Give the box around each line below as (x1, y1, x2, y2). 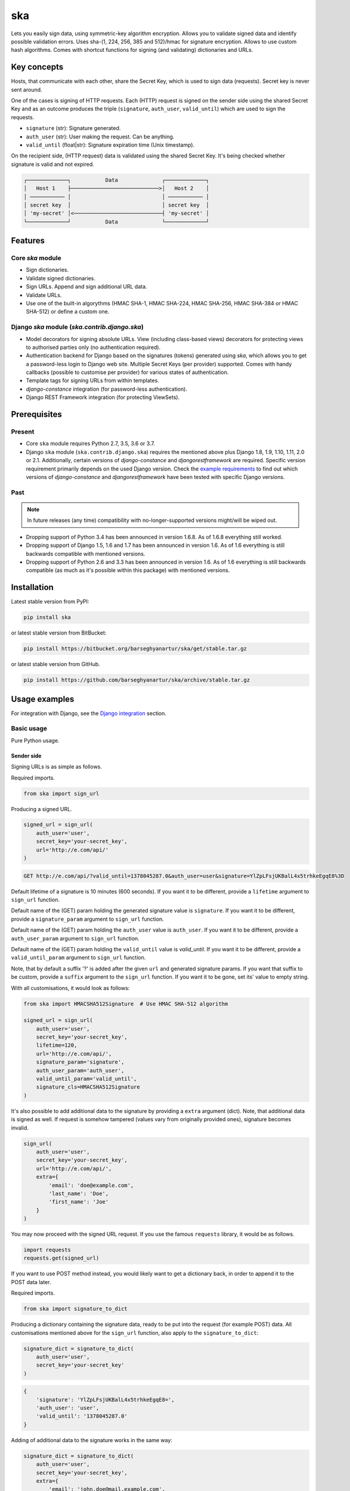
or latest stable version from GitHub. (11, 661, 101, 668)
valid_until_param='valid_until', (36, 1075, 137, 1082)
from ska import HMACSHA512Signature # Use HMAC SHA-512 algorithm (23, 1000, 228, 1007)
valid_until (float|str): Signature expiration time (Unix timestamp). (26, 141, 195, 149)
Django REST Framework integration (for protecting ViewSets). (26, 394, 180, 401)
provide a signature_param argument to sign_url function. (11, 915, 164, 923)
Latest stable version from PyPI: (11, 598, 89, 605)
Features (11, 236, 45, 246)
